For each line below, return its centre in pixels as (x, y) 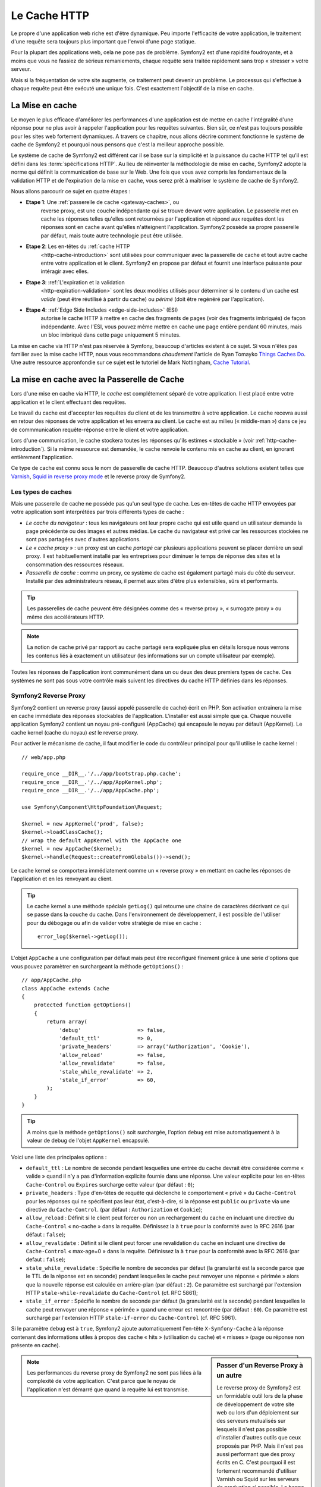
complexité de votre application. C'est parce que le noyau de (102, 1381)
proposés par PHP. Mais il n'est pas (260, 1446)
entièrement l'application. (42, 457)
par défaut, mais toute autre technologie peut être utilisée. (112, 236)
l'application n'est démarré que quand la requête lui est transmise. (108, 1389)
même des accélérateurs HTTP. (66, 617)
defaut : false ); (45, 1259)
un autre (229, 1375)
